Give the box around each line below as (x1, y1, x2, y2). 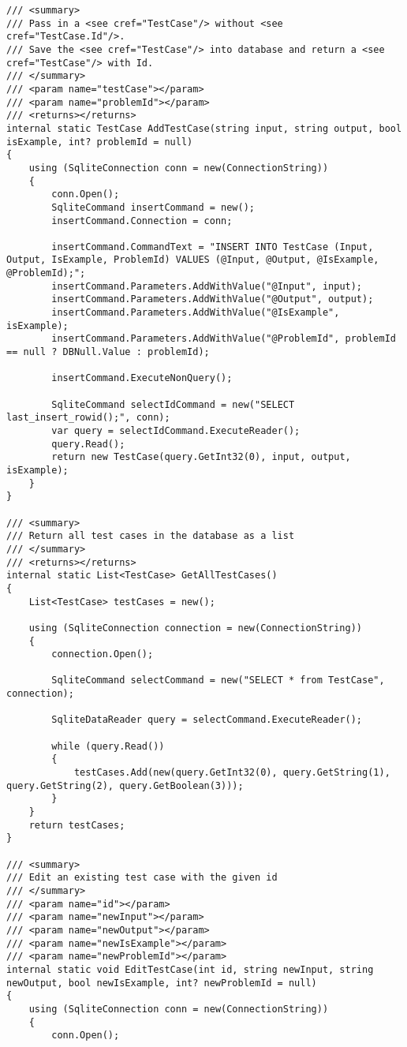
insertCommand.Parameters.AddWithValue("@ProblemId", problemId (51, 333, 396, 345)
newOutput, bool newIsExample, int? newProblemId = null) (6, 977, 317, 989)
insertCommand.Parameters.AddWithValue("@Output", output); (51, 294, 374, 305)
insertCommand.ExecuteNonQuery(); (51, 372, 233, 384)
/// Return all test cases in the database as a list (6, 530, 295, 542)
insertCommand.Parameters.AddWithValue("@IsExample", (51, 307, 340, 319)
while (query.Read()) (51, 740, 165, 752)
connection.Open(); (51, 649, 154, 660)
